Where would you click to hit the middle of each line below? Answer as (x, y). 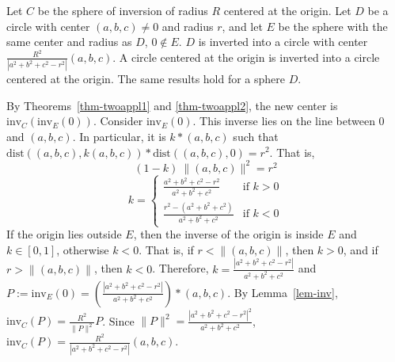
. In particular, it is (119, 136)
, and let (242, 26)
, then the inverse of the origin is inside (228, 234)
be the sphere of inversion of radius (123, 10)
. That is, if (166, 249)
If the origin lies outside (64, 234)
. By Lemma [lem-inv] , (283, 292)
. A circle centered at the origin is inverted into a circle (246, 57)
